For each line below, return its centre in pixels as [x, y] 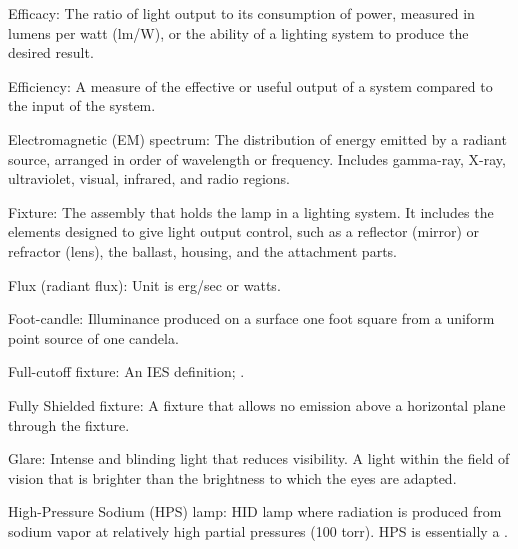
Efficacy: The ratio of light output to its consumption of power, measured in [241, 13]
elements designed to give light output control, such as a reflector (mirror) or [244, 231]
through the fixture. [69, 424]
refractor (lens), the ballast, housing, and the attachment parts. [202, 250]
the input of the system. [82, 105]
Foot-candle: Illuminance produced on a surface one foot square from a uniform [251, 318]
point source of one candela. [93, 337]
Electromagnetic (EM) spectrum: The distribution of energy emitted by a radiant [257, 138]
